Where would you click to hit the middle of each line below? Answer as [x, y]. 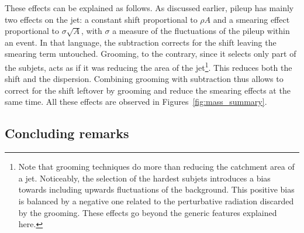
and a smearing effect [251, 19]
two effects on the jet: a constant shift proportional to [101, 19]
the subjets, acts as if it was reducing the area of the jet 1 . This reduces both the [148, 66]
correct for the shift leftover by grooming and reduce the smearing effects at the [148, 90]
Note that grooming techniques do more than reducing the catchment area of [156, 167]
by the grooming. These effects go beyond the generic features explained [148, 212]
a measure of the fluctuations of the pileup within [201, 31]
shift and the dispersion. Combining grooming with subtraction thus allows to [144, 79]
